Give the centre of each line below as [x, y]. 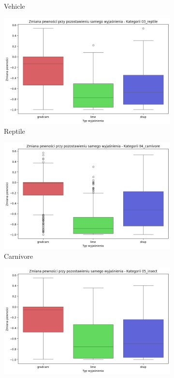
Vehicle [14, 6]
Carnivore [18, 256]
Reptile [14, 131]
